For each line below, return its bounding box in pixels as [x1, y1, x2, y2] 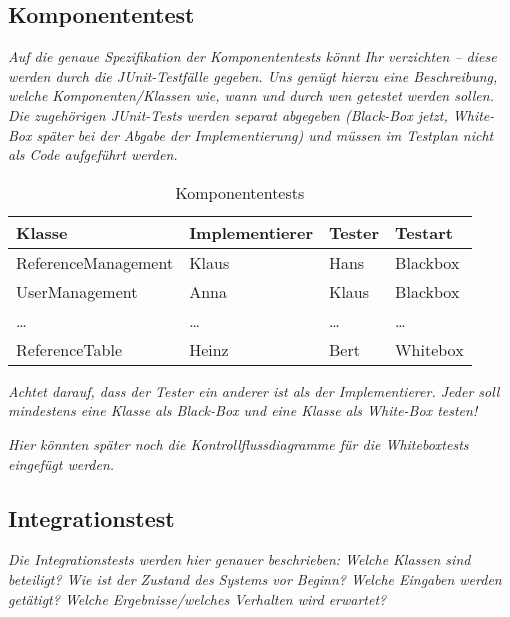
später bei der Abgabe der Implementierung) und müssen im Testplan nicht [36, 124, 494, 145]
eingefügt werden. [8, 453, 115, 474]
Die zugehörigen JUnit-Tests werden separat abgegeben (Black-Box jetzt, [8, 104, 448, 125]
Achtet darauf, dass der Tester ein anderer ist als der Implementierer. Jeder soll [8, 380, 500, 401]
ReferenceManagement [16, 250, 174, 274]
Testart [395, 220, 453, 244]
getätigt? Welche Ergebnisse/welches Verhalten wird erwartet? [8, 588, 387, 609]
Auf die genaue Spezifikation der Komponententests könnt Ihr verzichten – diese [8, 46, 497, 67]
